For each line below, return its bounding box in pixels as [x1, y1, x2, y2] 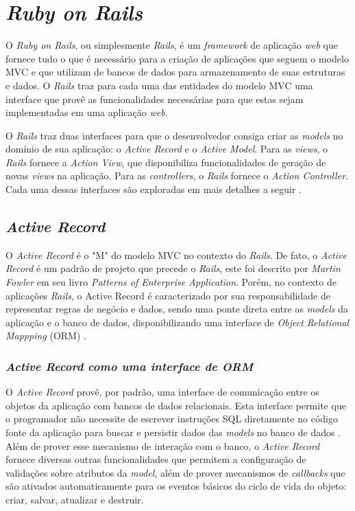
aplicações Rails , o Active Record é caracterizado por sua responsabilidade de [5, 288, 330, 302]
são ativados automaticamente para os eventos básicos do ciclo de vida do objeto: [5, 479, 347, 493]
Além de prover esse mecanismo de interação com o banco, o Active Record [5, 438, 320, 453]
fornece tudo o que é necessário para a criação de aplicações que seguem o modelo [5, 51, 349, 65]
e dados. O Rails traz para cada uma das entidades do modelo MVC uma [5, 78, 313, 92]
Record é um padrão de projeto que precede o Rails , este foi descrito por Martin [5, 261, 341, 275]
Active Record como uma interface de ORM [5, 357, 254, 374]
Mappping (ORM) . [5, 328, 86, 343]
